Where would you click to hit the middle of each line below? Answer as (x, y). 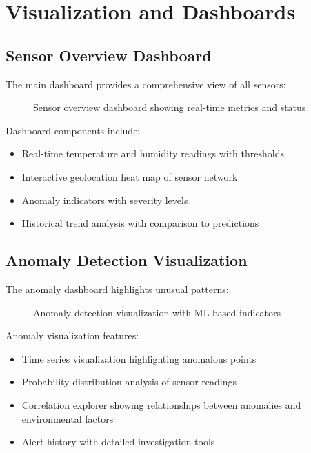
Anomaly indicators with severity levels (105, 200)
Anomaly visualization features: (72, 335)
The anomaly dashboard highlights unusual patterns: (117, 289)
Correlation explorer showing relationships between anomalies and (161, 404)
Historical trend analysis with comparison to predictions (140, 223)
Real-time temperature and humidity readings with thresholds (153, 153)
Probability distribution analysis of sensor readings (129, 382)
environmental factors (68, 418)
